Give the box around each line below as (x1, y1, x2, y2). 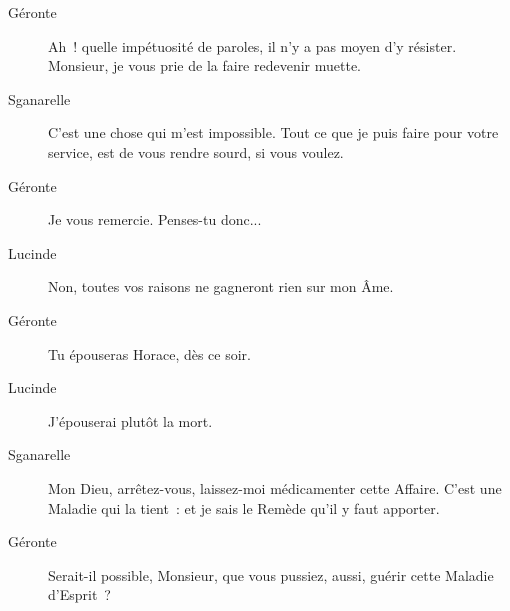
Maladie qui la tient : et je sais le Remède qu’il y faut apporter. (48, 497, 440, 518)
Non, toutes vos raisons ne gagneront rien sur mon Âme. (48, 276, 394, 297)
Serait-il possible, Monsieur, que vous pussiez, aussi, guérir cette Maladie (48, 564, 494, 585)
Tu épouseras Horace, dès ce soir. (48, 343, 251, 364)
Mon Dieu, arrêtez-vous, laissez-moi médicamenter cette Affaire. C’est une (48, 477, 502, 498)
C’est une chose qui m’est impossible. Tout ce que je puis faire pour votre (48, 122, 499, 143)
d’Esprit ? (48, 584, 111, 605)
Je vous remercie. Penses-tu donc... (48, 209, 262, 230)
